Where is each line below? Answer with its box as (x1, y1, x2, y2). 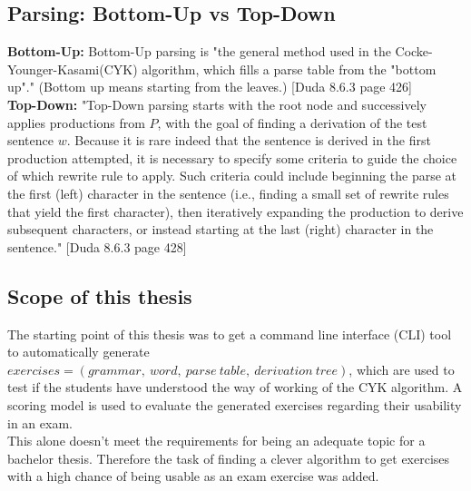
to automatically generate (7, 342, 150, 361)
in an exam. (7, 413, 73, 432)
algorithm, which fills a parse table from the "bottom (142, 59, 437, 78)
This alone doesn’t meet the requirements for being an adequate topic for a (7, 431, 426, 450)
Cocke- (395, 42, 433, 61)
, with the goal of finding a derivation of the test (157, 113, 427, 132)
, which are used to (348, 359, 455, 378)
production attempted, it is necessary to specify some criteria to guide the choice (7, 148, 457, 167)
